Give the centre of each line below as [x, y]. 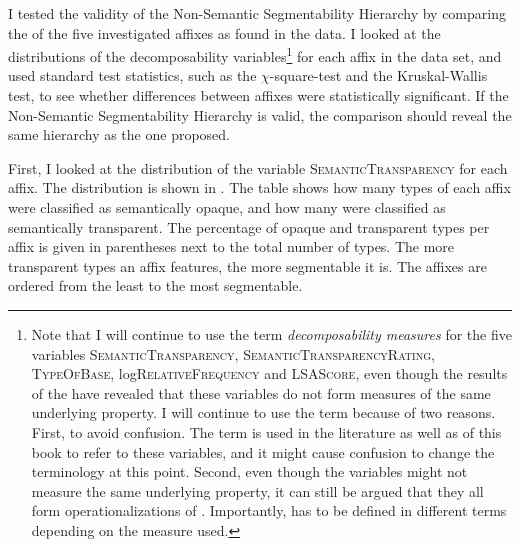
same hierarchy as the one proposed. [119, 134]
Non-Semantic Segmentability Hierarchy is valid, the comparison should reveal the [260, 114]
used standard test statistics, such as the [132, 75]
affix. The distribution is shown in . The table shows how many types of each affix [259, 187]
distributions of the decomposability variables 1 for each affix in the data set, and [255, 54]
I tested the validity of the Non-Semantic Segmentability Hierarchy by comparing [257, 13]
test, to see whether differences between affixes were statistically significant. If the [258, 95]
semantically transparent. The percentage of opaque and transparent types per [249, 226]
